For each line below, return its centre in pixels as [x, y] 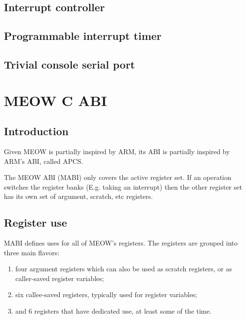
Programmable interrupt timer [83, 36]
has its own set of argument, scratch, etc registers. [79, 196]
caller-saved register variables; [60, 278]
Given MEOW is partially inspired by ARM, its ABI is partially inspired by [117, 151]
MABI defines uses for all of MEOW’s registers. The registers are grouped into [121, 243]
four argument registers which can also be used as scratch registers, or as [124, 269]
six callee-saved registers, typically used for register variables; [106, 294]
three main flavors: [32, 252]
